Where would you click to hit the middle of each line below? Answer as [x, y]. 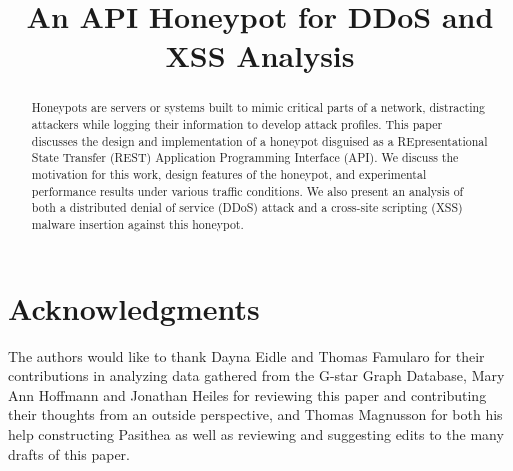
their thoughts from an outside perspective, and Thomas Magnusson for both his [255, 414]
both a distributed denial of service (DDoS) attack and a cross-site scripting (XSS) [247, 207]
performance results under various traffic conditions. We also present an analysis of [247, 190]
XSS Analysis [260, 55]
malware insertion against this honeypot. [137, 223]
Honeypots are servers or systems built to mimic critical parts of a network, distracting [258, 107]
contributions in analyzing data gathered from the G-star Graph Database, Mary [256, 375]
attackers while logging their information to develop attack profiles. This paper [237, 124]
